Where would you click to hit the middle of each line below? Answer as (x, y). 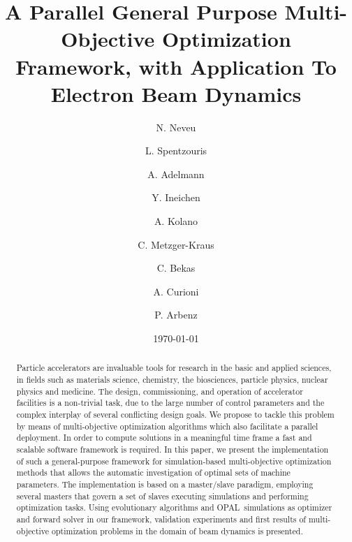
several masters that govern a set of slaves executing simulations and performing (162, 496)
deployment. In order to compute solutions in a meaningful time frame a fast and (164, 438)
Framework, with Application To (176, 66)
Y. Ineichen (176, 197)
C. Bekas (176, 268)
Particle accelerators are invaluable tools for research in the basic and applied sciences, (174, 368)
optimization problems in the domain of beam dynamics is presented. (177, 530)
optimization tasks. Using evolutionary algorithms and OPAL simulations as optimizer (174, 507)
